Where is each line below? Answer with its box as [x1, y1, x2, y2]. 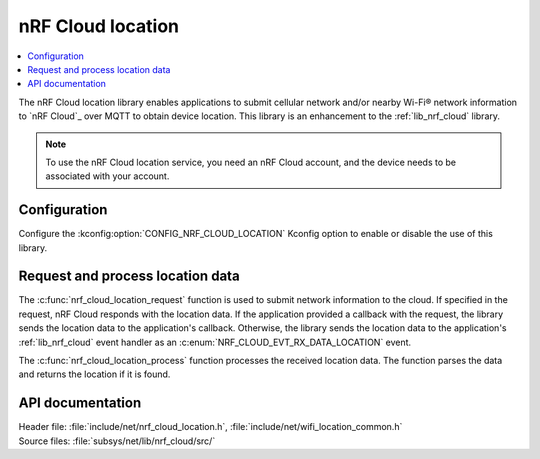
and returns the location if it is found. [18, 368, 171, 380]
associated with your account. [45, 170, 170, 182]
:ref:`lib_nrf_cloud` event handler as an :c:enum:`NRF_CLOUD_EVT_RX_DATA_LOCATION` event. [18, 336, 412, 348]
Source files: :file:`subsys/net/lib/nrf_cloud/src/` [18, 435, 216, 447]
